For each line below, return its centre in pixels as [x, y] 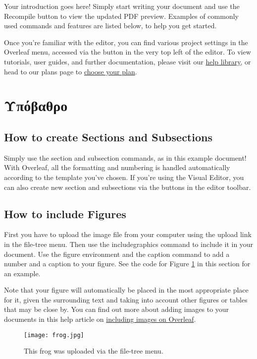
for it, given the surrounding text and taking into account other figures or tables [126, 299]
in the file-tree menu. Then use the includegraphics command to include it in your [129, 244]
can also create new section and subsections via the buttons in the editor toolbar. [128, 187]
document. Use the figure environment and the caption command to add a [117, 254]
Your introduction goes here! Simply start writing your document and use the [122, 6]
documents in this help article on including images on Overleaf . [100, 319]
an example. [22, 273]
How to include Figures [65, 213]
